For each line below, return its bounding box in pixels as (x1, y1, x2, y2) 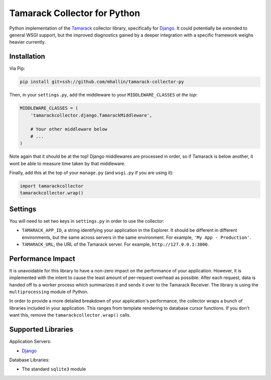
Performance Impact (9, 254, 75, 263)
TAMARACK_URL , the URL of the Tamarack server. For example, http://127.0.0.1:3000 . (22, 241, 209, 247)
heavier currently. (9, 39, 46, 45)
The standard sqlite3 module (22, 366, 86, 372)
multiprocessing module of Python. (9, 289, 89, 295)
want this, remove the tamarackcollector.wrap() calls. (9, 312, 131, 318)
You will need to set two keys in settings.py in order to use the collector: (9, 218, 165, 224)
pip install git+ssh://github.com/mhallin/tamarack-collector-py (20, 79, 184, 85)
